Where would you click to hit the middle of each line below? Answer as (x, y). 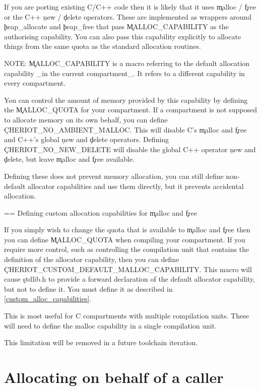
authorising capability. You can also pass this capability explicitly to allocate (123, 36)
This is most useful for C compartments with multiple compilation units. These (126, 316)
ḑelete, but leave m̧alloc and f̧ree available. (70, 159)
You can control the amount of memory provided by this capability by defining (126, 100)
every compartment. (35, 83)
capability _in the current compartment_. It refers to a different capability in (124, 73)
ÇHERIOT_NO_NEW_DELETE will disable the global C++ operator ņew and (130, 149)
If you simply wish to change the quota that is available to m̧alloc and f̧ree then (127, 230)
